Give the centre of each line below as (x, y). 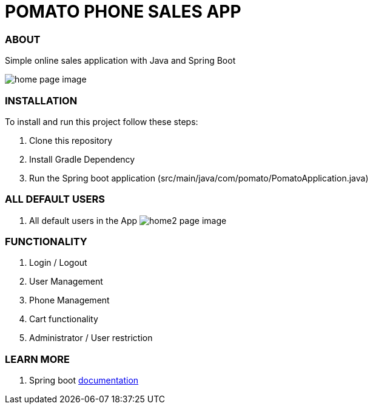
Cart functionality (64, 319)
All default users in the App (83, 220)
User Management (66, 282)
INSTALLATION (41, 100)
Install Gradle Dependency (82, 159)
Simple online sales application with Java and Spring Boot (120, 61)
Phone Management (69, 300)
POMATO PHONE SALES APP (123, 12)
